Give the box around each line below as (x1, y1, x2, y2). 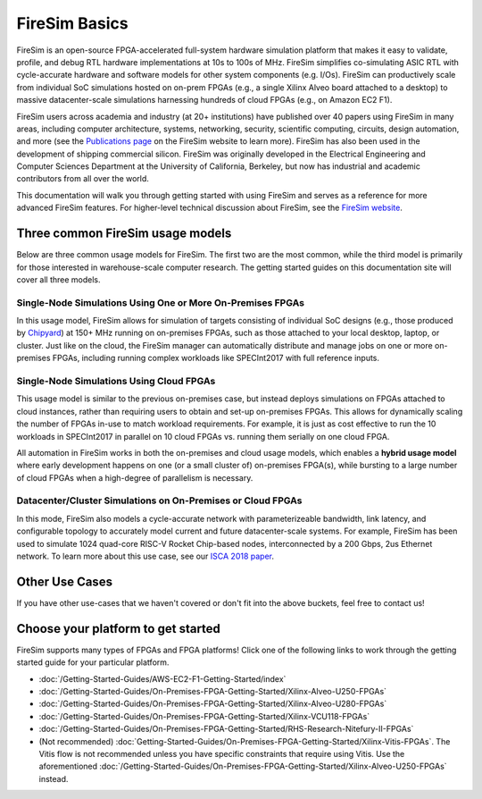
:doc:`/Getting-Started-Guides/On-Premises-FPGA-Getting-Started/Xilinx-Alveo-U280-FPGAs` (38, 698, 387, 710)
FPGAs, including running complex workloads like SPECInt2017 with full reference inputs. (52, 353, 379, 364)
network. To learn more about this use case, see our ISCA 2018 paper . (16, 551, 275, 562)
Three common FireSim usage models (16, 226, 232, 241)
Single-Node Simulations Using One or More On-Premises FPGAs (16, 296, 305, 308)
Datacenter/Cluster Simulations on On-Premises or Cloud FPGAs (16, 494, 303, 507)
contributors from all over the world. (16, 173, 149, 184)
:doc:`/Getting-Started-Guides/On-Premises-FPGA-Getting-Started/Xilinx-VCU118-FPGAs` (38, 711, 370, 721)
